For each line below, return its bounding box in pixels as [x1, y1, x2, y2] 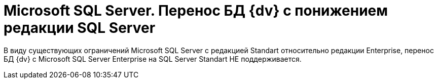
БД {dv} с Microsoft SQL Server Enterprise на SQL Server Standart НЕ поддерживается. [4, 54, 302, 63]
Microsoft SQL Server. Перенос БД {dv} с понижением [4, 2, 388, 19]
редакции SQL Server [4, 19, 156, 36]
